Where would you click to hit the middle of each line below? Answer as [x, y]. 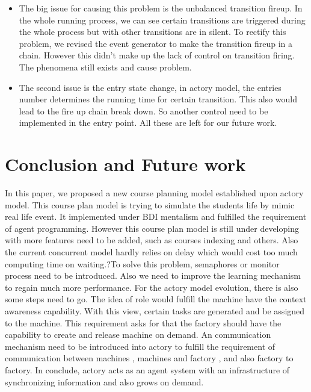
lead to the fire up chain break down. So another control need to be [143, 110]
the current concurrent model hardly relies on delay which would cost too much [151, 252]
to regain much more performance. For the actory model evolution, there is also [152, 287]
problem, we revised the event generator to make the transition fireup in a [155, 43]
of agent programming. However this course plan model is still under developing [152, 228]
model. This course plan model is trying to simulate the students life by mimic [150, 204]
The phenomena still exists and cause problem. [105, 67]
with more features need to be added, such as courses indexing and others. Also [152, 240]
